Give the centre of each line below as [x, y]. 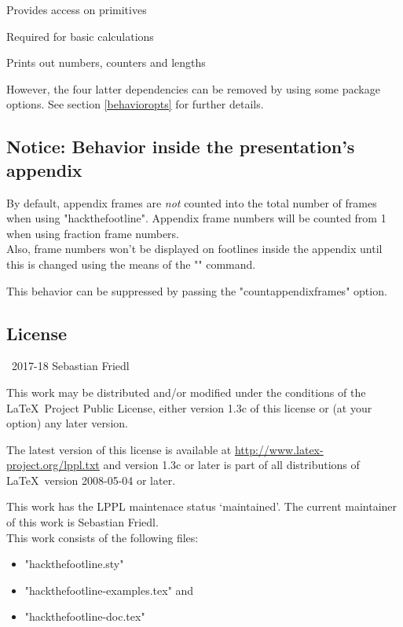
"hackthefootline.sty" [74, 564]
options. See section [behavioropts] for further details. [135, 104]
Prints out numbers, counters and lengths [106, 62]
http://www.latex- [279, 449]
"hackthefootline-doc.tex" [85, 616]
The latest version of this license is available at [119, 449]
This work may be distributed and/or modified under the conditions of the [186, 392]
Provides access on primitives [77, 9]
